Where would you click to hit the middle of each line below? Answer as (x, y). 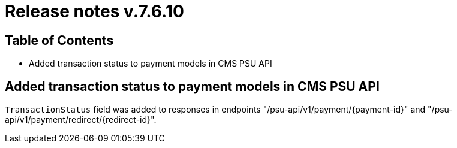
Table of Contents (59, 40)
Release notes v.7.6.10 (94, 11)
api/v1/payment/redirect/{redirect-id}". (81, 120)
